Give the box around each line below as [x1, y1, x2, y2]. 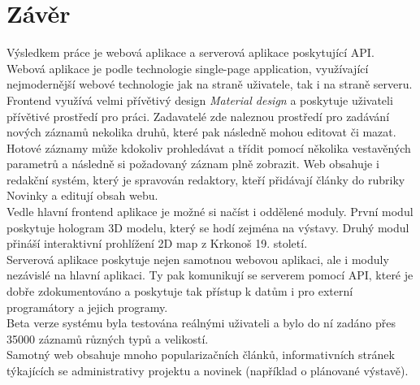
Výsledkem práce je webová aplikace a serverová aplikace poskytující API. [6, 44, 375, 61]
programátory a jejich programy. [6, 298, 168, 315]
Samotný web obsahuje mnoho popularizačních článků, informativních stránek [6, 346, 395, 363]
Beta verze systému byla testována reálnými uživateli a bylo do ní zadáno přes [6, 314, 396, 331]
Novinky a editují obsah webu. [6, 187, 158, 204]
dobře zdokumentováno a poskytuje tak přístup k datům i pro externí [6, 283, 353, 300]
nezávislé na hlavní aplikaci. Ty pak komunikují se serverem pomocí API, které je [6, 266, 414, 283]
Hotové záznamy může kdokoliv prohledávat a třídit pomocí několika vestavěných [6, 139, 411, 156]
